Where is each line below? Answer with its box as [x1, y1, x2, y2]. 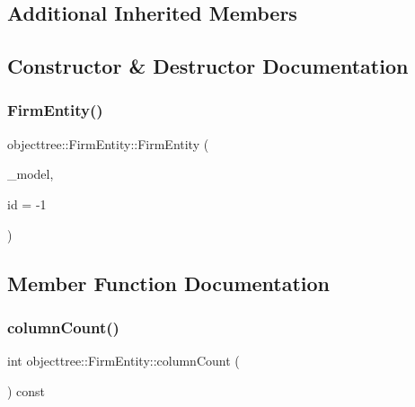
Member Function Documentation [7, 269, 331, 296]
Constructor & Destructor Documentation [7, 52, 409, 80]
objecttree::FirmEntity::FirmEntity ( [7, 134, 209, 153]
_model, [7, 164, 54, 183]
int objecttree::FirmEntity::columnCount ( [7, 351, 240, 370]
